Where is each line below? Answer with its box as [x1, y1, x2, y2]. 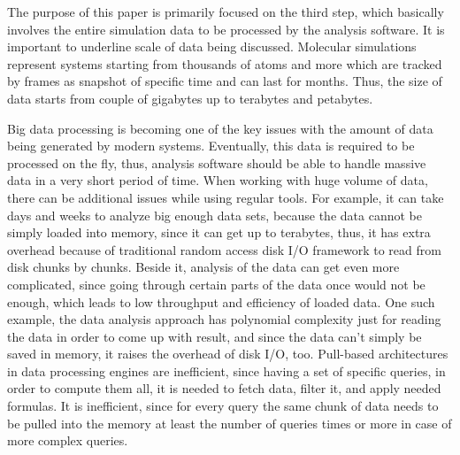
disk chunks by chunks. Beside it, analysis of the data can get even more [7, 258, 400, 276]
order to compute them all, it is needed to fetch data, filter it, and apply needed [7, 379, 441, 397]
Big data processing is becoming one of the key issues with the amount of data [7, 119, 433, 137]
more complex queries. [7, 431, 128, 450]
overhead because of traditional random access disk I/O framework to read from [7, 240, 441, 258]
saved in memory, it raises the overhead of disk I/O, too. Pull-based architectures [7, 344, 448, 363]
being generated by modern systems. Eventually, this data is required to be [7, 136, 415, 155]
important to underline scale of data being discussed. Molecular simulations [7, 37, 417, 56]
